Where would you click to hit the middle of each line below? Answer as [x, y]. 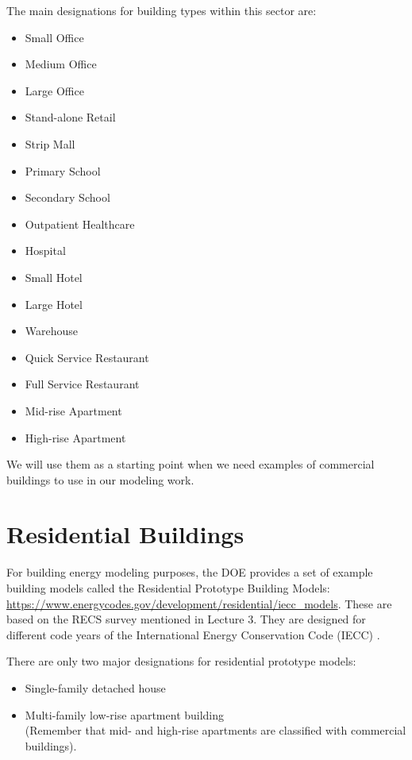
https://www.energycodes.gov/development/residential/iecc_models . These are [199, 603]
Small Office [54, 37]
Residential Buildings [125, 534]
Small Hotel [54, 277]
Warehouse [52, 331]
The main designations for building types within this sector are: [162, 10]
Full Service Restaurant [82, 384]
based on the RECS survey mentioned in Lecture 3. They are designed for [186, 619]
